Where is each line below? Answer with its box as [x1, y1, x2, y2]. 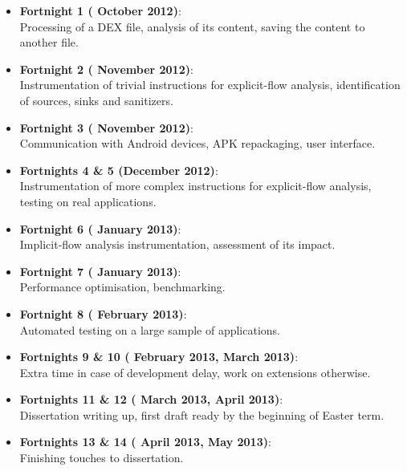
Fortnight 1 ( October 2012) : [19, 2, 181, 18]
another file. [19, 34, 79, 51]
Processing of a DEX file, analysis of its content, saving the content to [19, 18, 365, 35]
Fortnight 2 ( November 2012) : [19, 60, 193, 77]
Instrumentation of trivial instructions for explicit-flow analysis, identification [19, 76, 401, 93]
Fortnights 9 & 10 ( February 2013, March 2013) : [19, 348, 299, 365]
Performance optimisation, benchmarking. [19, 278, 226, 295]
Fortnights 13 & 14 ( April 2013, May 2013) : [19, 433, 271, 450]
